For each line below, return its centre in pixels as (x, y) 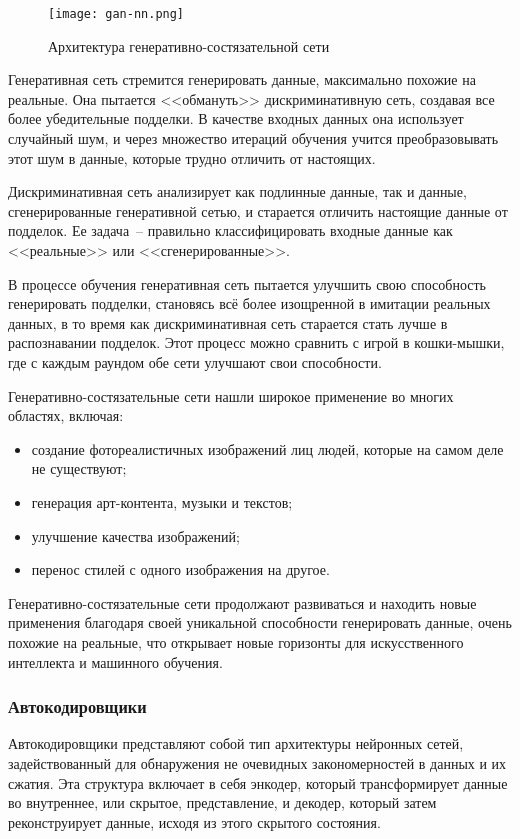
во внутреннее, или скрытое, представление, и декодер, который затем (222, 802)
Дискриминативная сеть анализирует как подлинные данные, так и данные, (237, 191)
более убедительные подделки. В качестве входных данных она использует (236, 118)
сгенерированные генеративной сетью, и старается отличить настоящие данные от (258, 210)
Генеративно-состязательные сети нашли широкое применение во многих (231, 395)
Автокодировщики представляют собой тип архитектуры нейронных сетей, (236, 743)
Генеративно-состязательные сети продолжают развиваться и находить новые (242, 602)
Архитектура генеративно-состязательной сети (189, 45)
